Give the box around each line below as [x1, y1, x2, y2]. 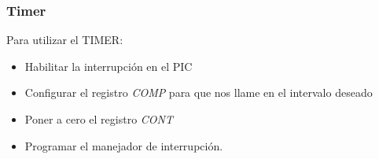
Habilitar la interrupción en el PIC [24, 57, 193, 74]
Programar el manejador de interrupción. [24, 137, 223, 153]
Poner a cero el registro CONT [24, 111, 174, 127]
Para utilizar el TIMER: [6, 31, 123, 48]
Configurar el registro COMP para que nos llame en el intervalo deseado [24, 84, 373, 101]
